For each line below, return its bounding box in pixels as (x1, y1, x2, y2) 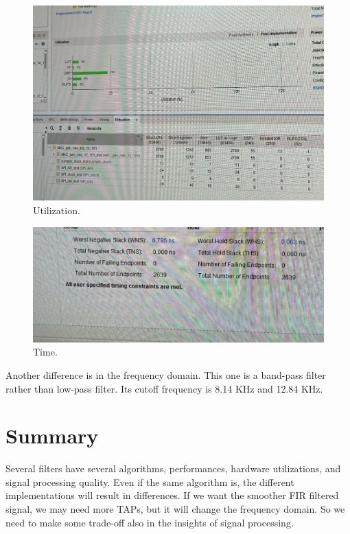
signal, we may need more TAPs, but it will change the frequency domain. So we (5, 502, 345, 516)
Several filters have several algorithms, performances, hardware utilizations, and (5, 461, 341, 476)
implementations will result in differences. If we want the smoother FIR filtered (5, 488, 339, 502)
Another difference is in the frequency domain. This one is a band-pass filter (5, 367, 326, 382)
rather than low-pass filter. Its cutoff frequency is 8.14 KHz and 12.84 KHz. (5, 381, 323, 395)
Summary (5, 421, 99, 450)
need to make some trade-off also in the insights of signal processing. (5, 515, 294, 529)
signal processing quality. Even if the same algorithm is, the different (5, 474, 294, 489)
